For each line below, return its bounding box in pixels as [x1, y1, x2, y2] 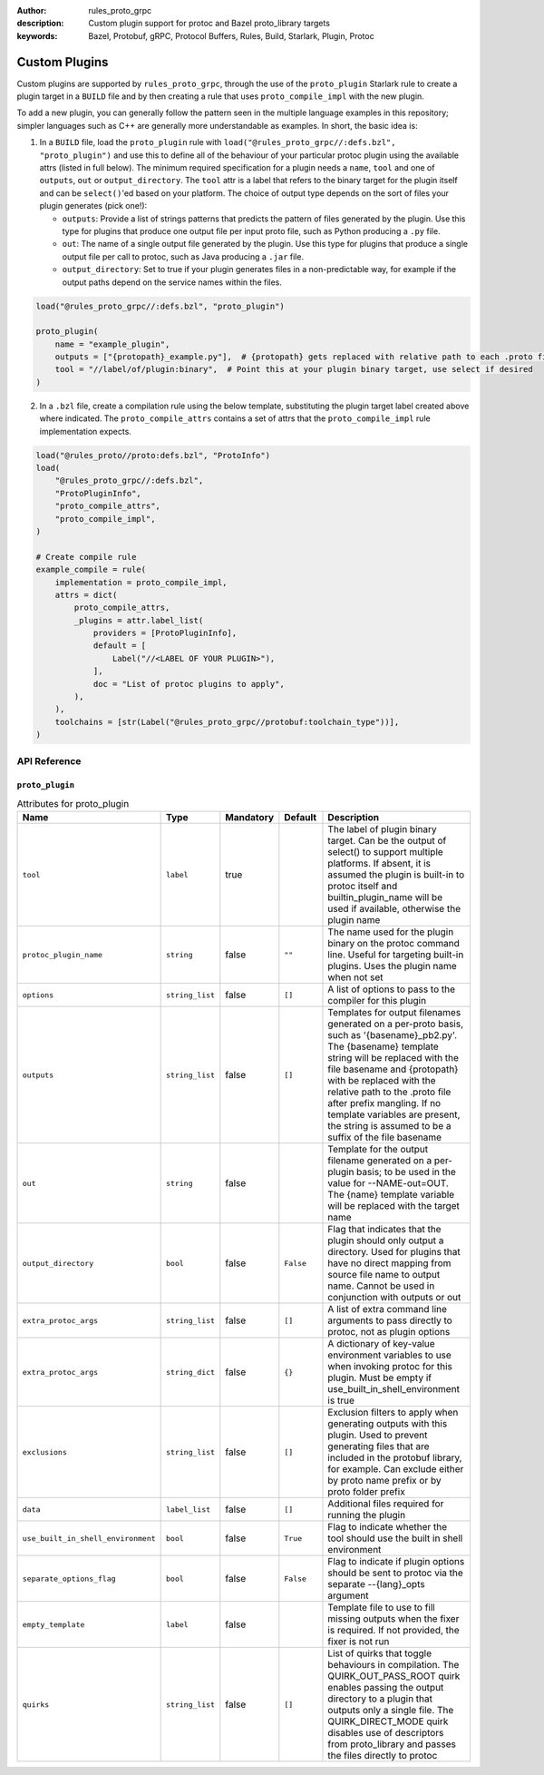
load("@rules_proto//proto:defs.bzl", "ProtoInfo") [35, 450, 271, 460]
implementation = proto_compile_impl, [54, 577, 228, 587]
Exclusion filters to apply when [327, 1407, 459, 1419]
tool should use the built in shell [327, 1532, 463, 1545]
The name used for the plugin [327, 926, 454, 938]
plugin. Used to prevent [327, 1429, 428, 1442]
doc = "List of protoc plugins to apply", [92, 679, 285, 689]
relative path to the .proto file [327, 1085, 452, 1098]
